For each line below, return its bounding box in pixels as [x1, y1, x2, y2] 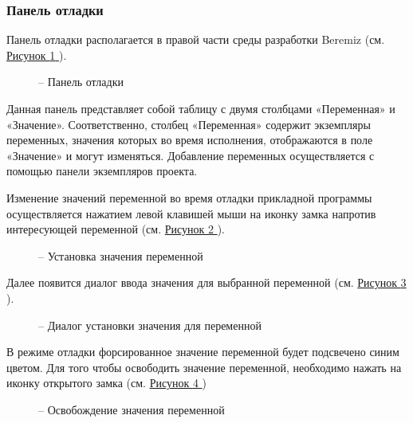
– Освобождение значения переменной [38, 401, 225, 417]
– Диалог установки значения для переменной [38, 316, 262, 333]
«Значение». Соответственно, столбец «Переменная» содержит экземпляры [6, 116, 371, 132]
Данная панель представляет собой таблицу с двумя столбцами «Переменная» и [6, 100, 395, 116]
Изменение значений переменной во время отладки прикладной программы [6, 189, 372, 206]
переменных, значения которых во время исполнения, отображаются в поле [6, 131, 373, 148]
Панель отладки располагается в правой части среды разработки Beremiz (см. [6, 31, 385, 48]
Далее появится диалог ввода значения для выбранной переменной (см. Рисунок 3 [6, 274, 407, 291]
